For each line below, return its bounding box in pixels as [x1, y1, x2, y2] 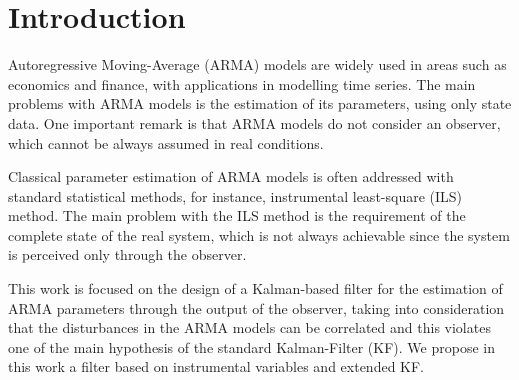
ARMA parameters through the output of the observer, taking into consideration [8, 297, 505, 318]
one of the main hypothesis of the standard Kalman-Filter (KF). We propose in [8, 336, 495, 357]
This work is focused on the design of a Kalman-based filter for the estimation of [8, 278, 503, 299]
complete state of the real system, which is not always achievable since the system [8, 224, 510, 245]
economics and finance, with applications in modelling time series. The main [8, 73, 476, 94]
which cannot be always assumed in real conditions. [8, 132, 324, 153]
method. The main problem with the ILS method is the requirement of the [8, 205, 466, 226]
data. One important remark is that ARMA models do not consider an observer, [8, 112, 501, 133]
